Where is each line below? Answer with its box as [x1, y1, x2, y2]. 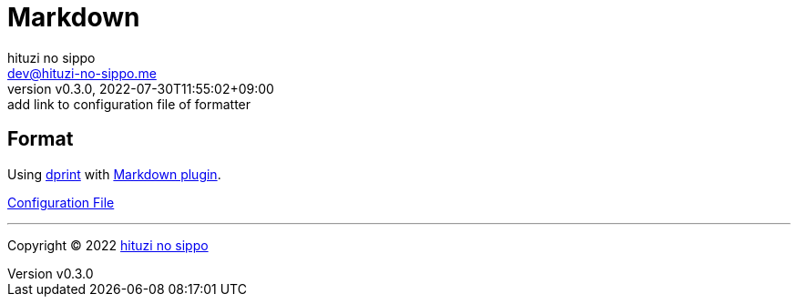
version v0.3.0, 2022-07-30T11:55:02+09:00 [7, 80, 274, 96]
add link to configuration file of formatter [7, 96, 251, 112]
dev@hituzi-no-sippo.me [7, 65, 157, 81]
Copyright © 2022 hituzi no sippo [7, 237, 209, 253]
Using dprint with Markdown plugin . [7, 166, 221, 182]
